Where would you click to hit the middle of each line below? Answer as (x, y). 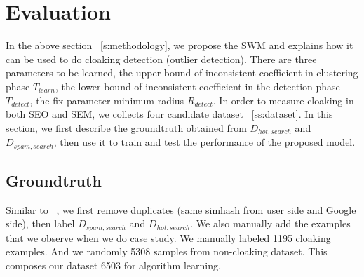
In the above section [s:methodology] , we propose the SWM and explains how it (180, 45)
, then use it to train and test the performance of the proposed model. (204, 142)
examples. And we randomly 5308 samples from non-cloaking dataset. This (167, 251)
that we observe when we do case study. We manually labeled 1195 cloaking (168, 237)
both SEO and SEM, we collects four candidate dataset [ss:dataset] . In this (169, 114)
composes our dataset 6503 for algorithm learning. (113, 265)
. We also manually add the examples (270, 223)
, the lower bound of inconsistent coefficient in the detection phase (197, 86)
